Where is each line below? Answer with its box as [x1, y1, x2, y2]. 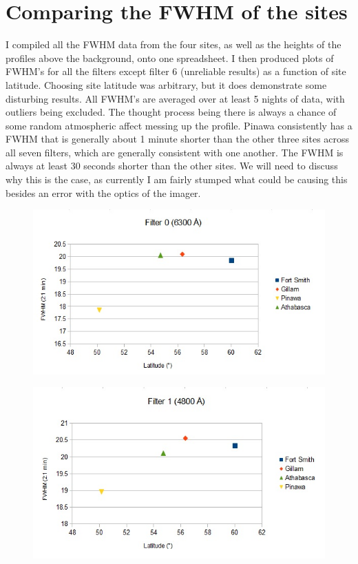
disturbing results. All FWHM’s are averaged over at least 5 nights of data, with [6, 91, 345, 105]
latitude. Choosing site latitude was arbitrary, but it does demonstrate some [6, 77, 327, 92]
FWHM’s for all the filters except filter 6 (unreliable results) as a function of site [6, 64, 346, 79]
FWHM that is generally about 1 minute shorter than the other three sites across [6, 132, 350, 146]
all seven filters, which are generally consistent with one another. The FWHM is [6, 145, 344, 159]
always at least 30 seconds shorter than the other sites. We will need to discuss [6, 158, 338, 173]
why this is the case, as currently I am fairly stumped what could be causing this [6, 172, 348, 187]
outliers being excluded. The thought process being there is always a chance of [6, 105, 337, 119]
